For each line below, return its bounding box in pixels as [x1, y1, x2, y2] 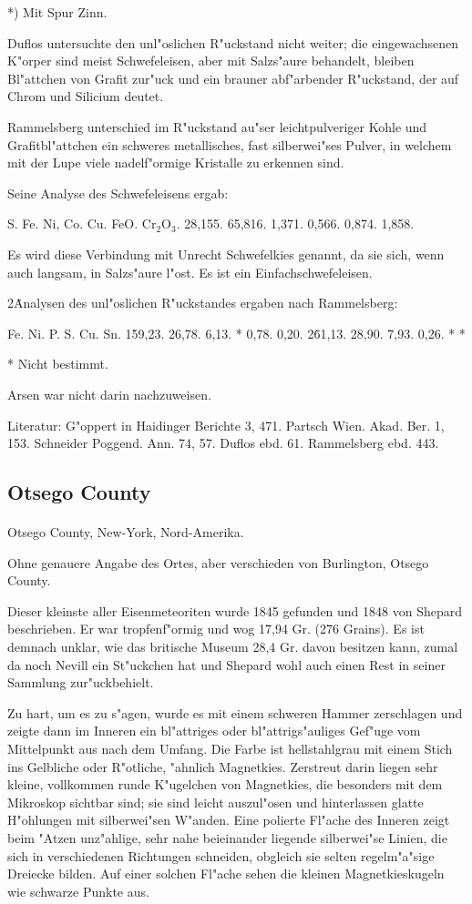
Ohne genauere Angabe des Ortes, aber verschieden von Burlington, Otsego [7, 553, 429, 572]
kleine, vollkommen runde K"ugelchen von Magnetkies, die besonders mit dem [7, 775, 443, 794]
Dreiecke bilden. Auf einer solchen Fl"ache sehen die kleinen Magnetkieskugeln [7, 864, 445, 883]
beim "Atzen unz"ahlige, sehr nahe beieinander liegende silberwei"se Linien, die [7, 828, 447, 847]
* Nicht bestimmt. [7, 354, 108, 373]
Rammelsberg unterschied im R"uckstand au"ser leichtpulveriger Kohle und [7, 117, 427, 136]
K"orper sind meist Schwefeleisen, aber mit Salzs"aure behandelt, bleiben [7, 51, 415, 70]
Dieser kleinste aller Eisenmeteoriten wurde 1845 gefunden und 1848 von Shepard [7, 601, 462, 620]
